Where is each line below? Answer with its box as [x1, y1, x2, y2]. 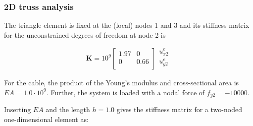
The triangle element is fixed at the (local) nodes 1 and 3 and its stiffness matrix [4, 20, 250, 30]
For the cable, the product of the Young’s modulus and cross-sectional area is [4, 77, 239, 87]
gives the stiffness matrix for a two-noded [116, 104, 242, 115]
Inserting [4, 104, 31, 115]
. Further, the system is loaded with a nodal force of [46, 87, 205, 97]
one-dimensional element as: [4, 114, 89, 124]
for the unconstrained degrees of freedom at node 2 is [4, 29, 166, 40]
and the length [46, 104, 90, 115]
